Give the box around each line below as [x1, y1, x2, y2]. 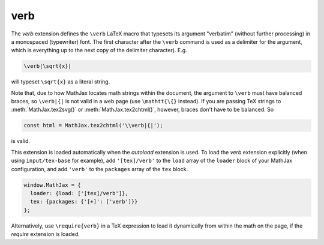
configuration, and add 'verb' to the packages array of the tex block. [11, 165, 188, 172]
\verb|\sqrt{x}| [23, 63, 72, 70]
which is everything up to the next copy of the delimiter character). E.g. [11, 47, 187, 54]
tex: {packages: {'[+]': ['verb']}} [30, 198, 138, 205]
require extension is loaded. [11, 231, 80, 238]
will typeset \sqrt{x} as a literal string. [11, 78, 110, 85]
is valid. [11, 138, 30, 145]
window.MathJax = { [23, 181, 81, 189]
